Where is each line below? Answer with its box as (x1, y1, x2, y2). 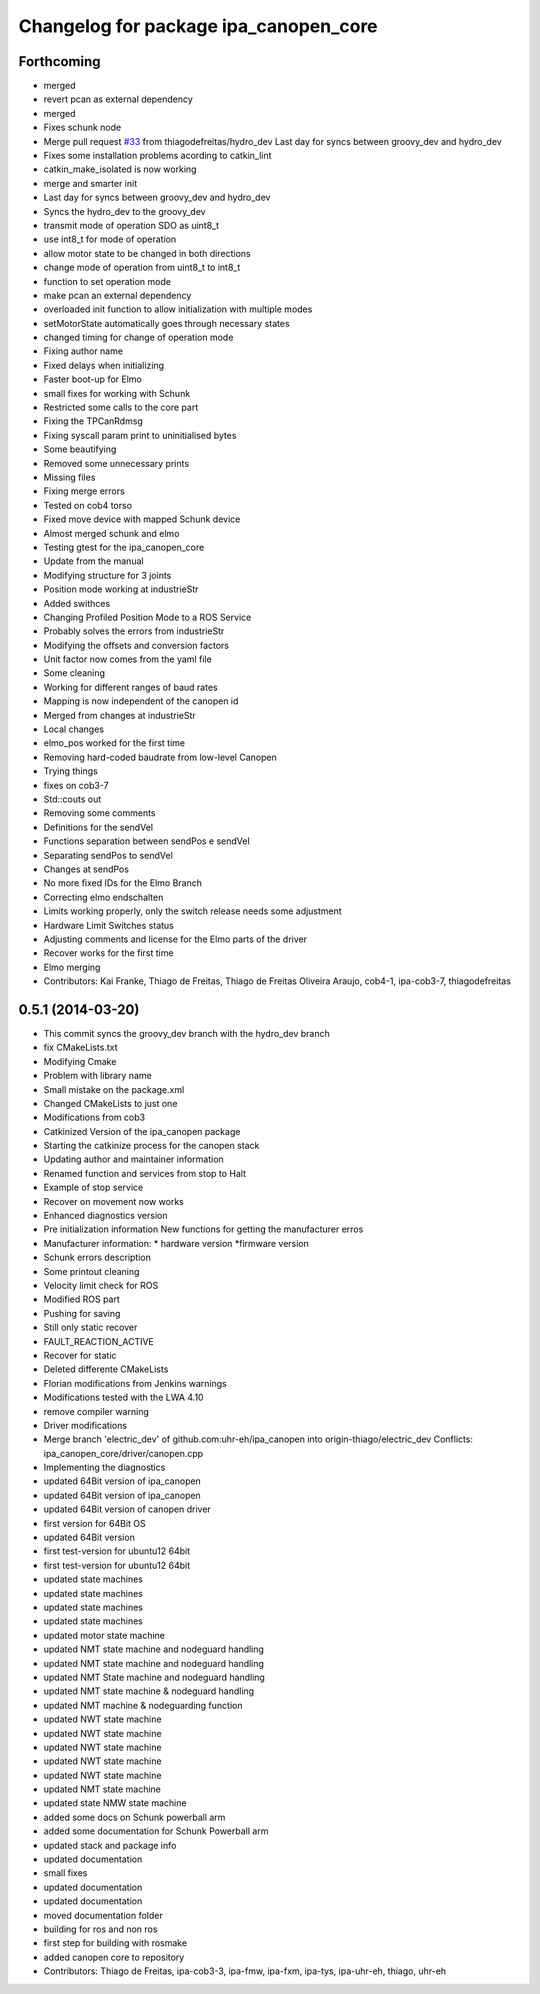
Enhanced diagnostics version (43, 1210, 169, 1222)
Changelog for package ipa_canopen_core (18, 15, 379, 37)
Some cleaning (43, 667, 105, 679)
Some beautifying (43, 443, 117, 455)
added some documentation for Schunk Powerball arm (43, 1825, 269, 1837)
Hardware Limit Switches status (43, 919, 174, 931)
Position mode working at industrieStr (43, 583, 199, 595)
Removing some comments (43, 807, 156, 819)
